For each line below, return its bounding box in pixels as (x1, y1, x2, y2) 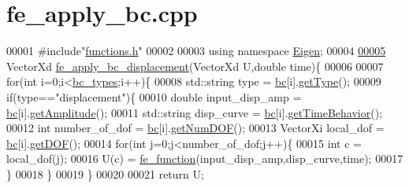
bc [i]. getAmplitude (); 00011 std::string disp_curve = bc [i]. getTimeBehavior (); (6, 104, 383, 120)
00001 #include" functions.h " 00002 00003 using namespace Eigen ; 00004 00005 (6, 42, 386, 59)
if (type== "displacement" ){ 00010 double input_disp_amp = (6, 88, 302, 105)
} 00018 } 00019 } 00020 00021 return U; (6, 165, 204, 182)
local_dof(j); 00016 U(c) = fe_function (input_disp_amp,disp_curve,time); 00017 (6, 150, 403, 167)
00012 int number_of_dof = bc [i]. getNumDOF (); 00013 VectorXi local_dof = (6, 120, 385, 136)
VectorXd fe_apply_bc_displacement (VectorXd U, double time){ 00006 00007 (6, 57, 384, 74)
